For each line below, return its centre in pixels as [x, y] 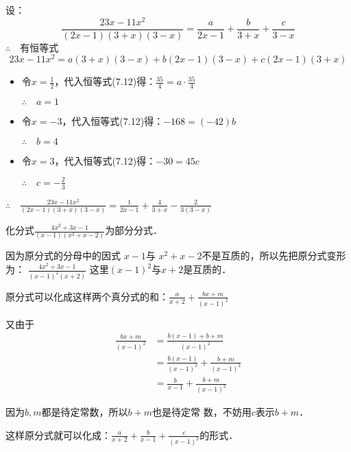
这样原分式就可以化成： [58, 435]
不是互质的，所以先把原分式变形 [274, 255]
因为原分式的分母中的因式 [63, 255]
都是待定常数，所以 [85, 412]
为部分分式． [134, 230]
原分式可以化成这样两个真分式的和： [87, 296]
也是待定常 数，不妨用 [202, 412]
